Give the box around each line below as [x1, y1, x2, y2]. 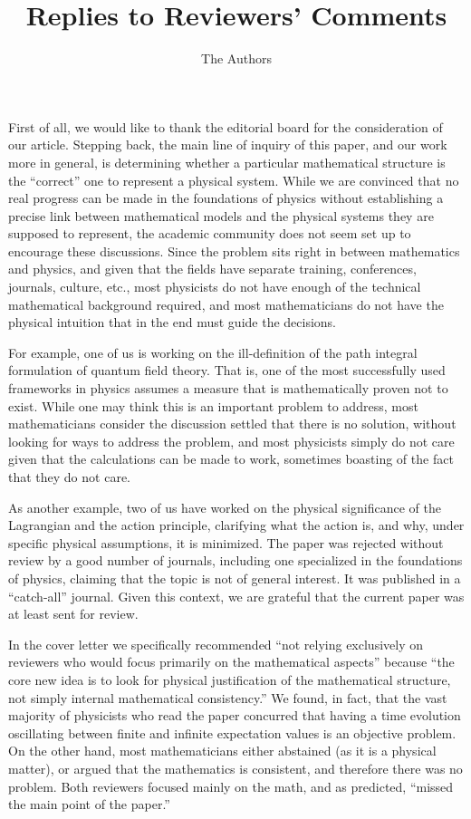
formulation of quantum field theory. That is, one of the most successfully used [8, 361, 446, 380]
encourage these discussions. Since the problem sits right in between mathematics [8, 241, 460, 260]
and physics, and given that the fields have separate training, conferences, [8, 259, 417, 278]
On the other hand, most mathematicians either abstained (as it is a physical [8, 741, 437, 760]
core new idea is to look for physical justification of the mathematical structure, [8, 670, 451, 689]
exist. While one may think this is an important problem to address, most [8, 396, 418, 415]
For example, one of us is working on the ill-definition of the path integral [8, 342, 418, 361]
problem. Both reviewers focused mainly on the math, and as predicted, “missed [8, 776, 454, 795]
